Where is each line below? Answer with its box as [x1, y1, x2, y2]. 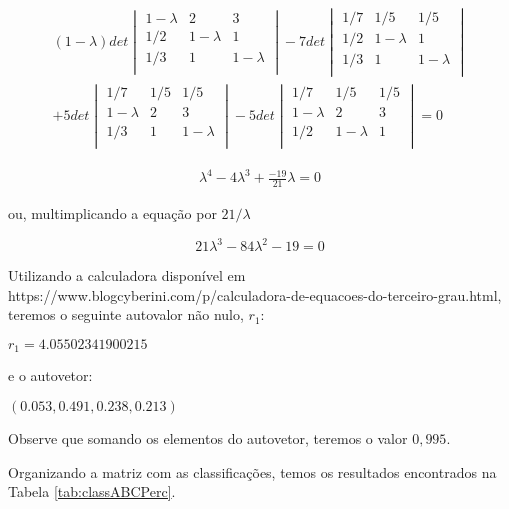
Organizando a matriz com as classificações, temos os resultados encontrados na [8, 461, 497, 482]
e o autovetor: [8, 365, 93, 386]
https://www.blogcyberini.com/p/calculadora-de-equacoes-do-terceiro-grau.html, [8, 284, 502, 305]
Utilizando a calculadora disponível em [8, 265, 246, 286]
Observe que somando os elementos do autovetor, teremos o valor [8, 427, 408, 448]
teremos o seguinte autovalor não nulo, [8, 304, 244, 325]
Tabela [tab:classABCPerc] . [8, 481, 176, 502]
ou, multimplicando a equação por [8, 203, 217, 224]
